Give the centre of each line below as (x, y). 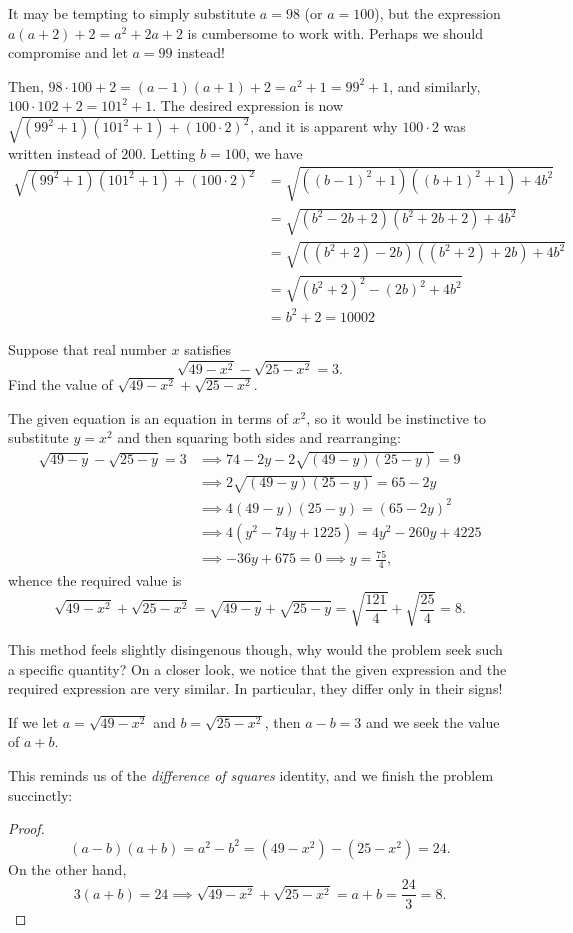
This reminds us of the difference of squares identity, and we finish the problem (251, 775)
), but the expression (437, 13)
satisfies (208, 348)
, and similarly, (435, 85)
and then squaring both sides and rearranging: (259, 437)
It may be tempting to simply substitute (132, 13)
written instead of (62, 152)
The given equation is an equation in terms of (148, 417)
